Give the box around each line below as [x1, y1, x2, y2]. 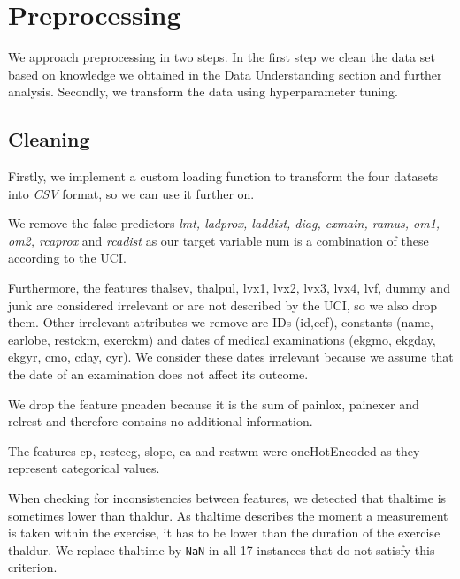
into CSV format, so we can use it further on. [8, 184, 255, 202]
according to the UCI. [8, 248, 126, 267]
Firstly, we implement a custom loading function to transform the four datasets [8, 167, 439, 186]
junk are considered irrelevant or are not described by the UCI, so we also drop [8, 295, 438, 314]
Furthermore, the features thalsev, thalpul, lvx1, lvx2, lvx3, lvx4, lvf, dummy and [8, 278, 450, 297]
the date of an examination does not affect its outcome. [8, 365, 309, 384]
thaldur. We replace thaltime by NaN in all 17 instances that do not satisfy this [8, 540, 435, 559]
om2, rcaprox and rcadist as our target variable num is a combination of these [8, 231, 429, 249]
